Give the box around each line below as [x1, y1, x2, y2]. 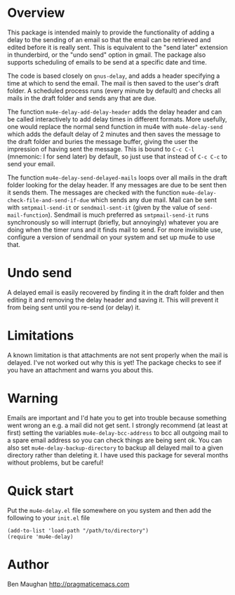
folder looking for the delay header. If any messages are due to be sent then [7, 180, 227, 189]
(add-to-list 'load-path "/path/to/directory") [7, 527, 149, 534]
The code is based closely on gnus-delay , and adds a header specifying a [7, 72, 220, 80]
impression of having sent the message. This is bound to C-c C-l [7, 145, 195, 153]
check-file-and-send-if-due [7, 196, 90, 204]
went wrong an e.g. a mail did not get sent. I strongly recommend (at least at [7, 421, 228, 429]
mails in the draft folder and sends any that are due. [7, 93, 156, 102]
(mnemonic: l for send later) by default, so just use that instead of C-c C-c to [7, 152, 228, 161]
